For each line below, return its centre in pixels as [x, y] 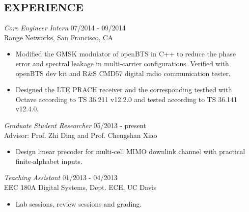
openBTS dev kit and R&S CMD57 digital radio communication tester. [123, 73]
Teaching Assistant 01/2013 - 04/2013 [61, 177]
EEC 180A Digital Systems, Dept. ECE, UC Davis [80, 187]
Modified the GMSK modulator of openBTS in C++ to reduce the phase [125, 54]
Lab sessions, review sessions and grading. [79, 203]
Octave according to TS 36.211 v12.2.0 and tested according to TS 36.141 [126, 99]
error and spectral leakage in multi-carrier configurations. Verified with [122, 63]
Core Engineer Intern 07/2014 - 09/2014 [65, 28]
